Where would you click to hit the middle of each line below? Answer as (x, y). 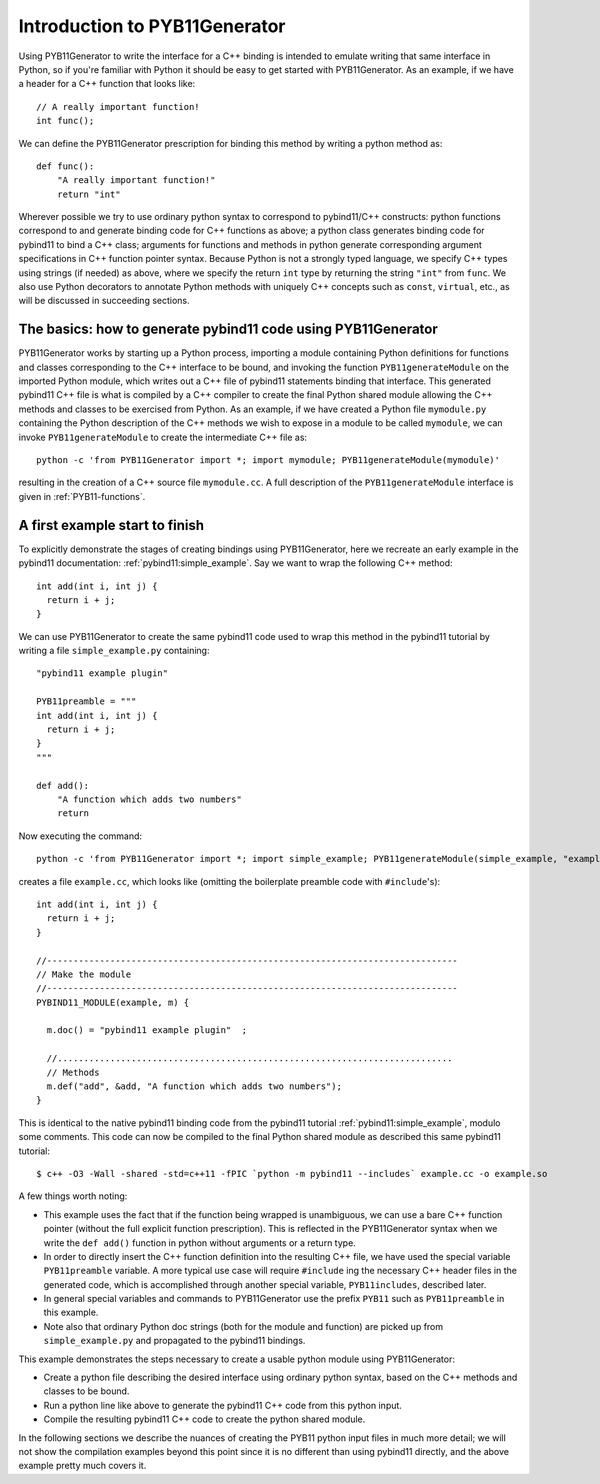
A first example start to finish (111, 525)
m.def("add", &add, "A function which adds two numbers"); (194, 1086)
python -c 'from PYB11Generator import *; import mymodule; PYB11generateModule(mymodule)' (268, 460)
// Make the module (84, 974)
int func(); (65, 121)
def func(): (65, 166)
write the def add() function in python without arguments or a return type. (200, 1242)
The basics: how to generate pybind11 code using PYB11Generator (228, 329)
